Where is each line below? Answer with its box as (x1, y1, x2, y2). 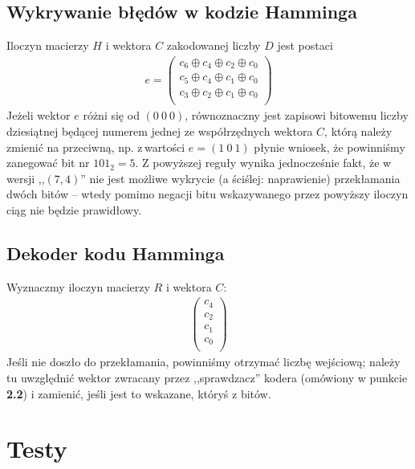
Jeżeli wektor (6, 107, 71, 124)
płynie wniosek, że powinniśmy (254, 138, 405, 155)
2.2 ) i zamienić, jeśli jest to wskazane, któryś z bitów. (6, 385, 271, 402)
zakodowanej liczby (166, 37, 261, 54)
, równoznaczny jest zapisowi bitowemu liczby (185, 107, 409, 124)
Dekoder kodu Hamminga (6, 240, 225, 265)
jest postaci (277, 37, 333, 54)
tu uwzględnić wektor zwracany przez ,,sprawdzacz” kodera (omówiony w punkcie (6, 369, 408, 385)
